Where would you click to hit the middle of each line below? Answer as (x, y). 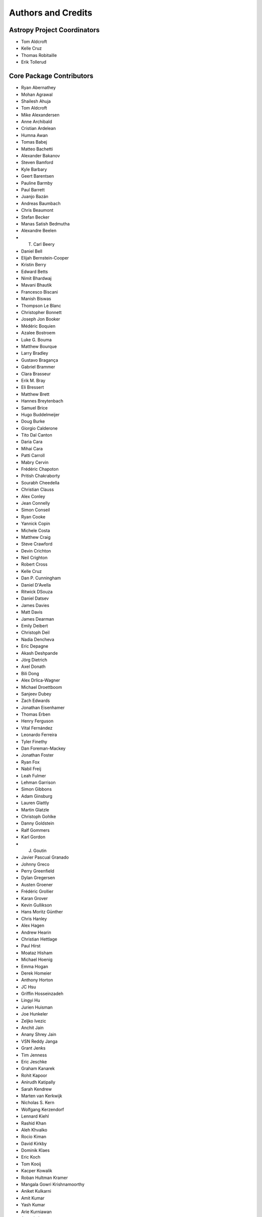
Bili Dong (30, 673)
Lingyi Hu (31, 1000)
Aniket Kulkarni (36, 1191)
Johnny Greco (35, 864)
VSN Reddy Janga (39, 1041)
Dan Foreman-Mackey (43, 748)
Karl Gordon (33, 837)
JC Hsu (29, 987)
